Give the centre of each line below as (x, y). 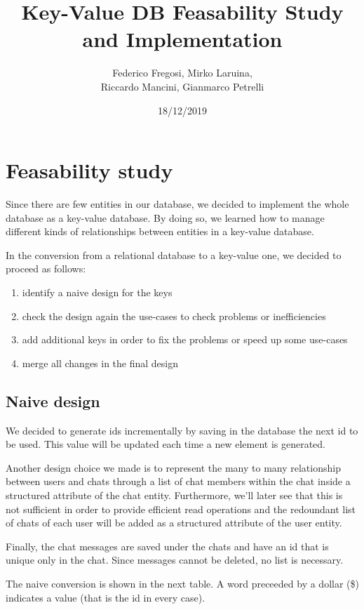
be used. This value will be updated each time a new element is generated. (166, 444)
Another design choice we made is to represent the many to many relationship (173, 467)
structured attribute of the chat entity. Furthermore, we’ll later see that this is (174, 495)
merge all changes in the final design (100, 363)
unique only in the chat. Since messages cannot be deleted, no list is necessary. (175, 560)
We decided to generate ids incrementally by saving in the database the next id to (182, 430)
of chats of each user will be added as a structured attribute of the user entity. (174, 523)
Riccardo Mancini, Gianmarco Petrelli (182, 86)
